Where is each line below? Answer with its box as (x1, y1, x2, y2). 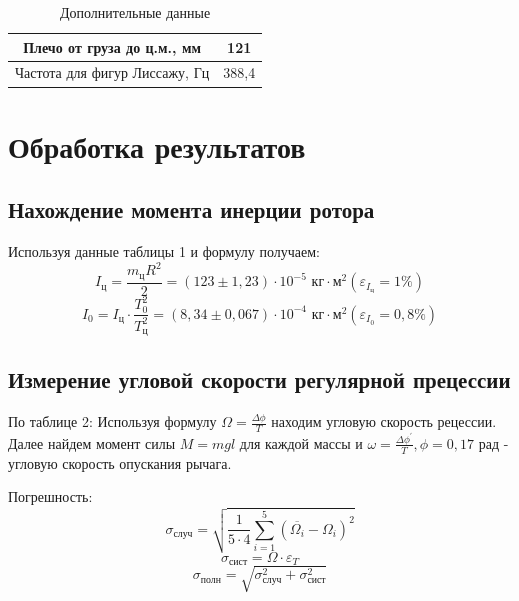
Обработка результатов (8, 125, 306, 166)
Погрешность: (8, 486, 93, 507)
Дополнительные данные (59, 2, 211, 22)
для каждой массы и (239, 432, 363, 453)
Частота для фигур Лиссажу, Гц (15, 62, 210, 83)
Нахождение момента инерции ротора (8, 194, 375, 225)
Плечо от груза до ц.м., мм (23, 36, 201, 57)
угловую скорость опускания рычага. (8, 452, 232, 473)
